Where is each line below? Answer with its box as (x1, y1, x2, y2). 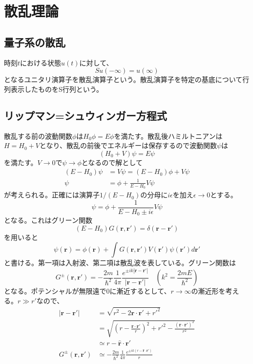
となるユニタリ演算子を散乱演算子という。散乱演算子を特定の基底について (4, 74, 243, 85)
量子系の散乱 (4, 34, 65, 49)
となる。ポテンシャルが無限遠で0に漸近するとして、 (4, 286, 171, 296)
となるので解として (81, 157, 143, 167)
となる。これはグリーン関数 (4, 215, 92, 225)
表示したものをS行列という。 (10, 84, 103, 94)
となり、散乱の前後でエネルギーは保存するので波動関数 (39, 140, 217, 150)
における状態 (20, 57, 62, 67)
